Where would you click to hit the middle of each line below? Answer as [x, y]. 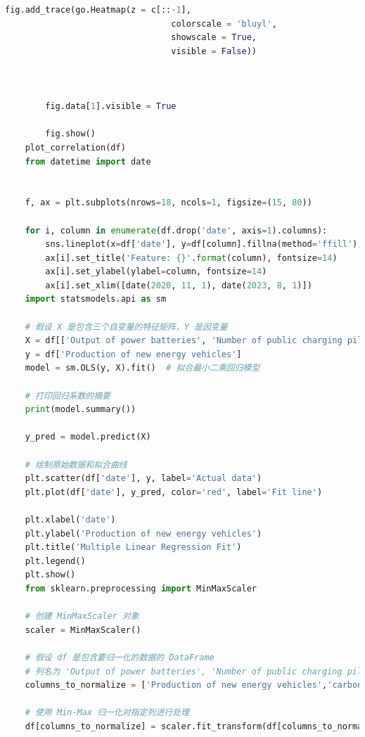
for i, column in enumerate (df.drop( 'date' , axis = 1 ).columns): [176, 230]
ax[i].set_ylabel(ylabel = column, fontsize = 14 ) [156, 272]
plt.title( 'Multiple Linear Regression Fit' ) [133, 547]
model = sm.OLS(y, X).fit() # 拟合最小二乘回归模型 [142, 368]
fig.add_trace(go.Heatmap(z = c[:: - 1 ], [98, 10]
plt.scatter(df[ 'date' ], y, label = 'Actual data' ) [143, 479]
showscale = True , [214, 38]
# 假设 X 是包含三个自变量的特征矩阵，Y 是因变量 [126, 327]
